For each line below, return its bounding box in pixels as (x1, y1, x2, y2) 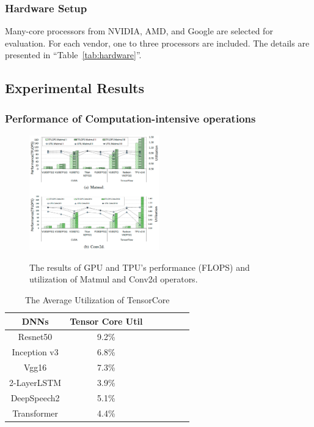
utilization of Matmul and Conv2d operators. (29, 273, 198, 285)
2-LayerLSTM (9, 376, 62, 388)
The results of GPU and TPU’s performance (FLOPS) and (29, 260, 250, 273)
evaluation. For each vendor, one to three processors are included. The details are (5, 36, 310, 49)
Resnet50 (18, 330, 53, 343)
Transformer (12, 406, 59, 419)
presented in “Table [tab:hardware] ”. (5, 48, 142, 61)
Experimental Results (5, 78, 144, 97)
